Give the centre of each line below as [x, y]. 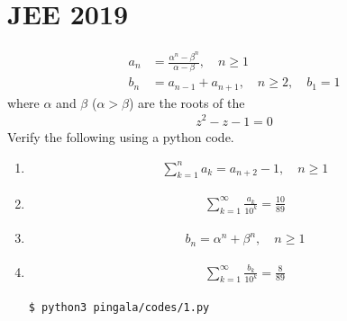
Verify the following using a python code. [121, 136]
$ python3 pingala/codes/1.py [119, 307]
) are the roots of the [187, 102]
